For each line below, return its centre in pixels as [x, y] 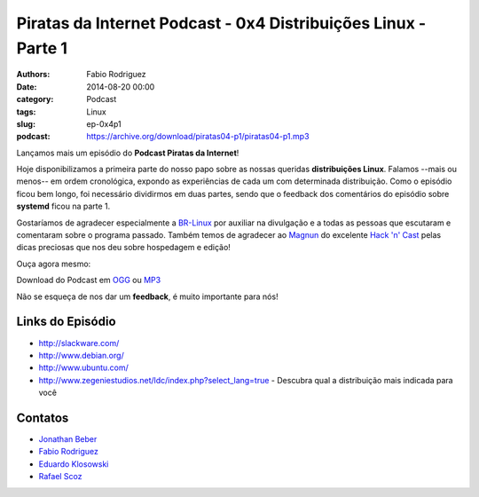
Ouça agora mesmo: [54, 264]
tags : [26, 112]
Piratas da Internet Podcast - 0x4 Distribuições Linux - [221, 23]
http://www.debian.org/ [81, 355]
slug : [26, 123]
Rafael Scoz [61, 477]
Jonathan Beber [68, 438]
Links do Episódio [66, 322]
